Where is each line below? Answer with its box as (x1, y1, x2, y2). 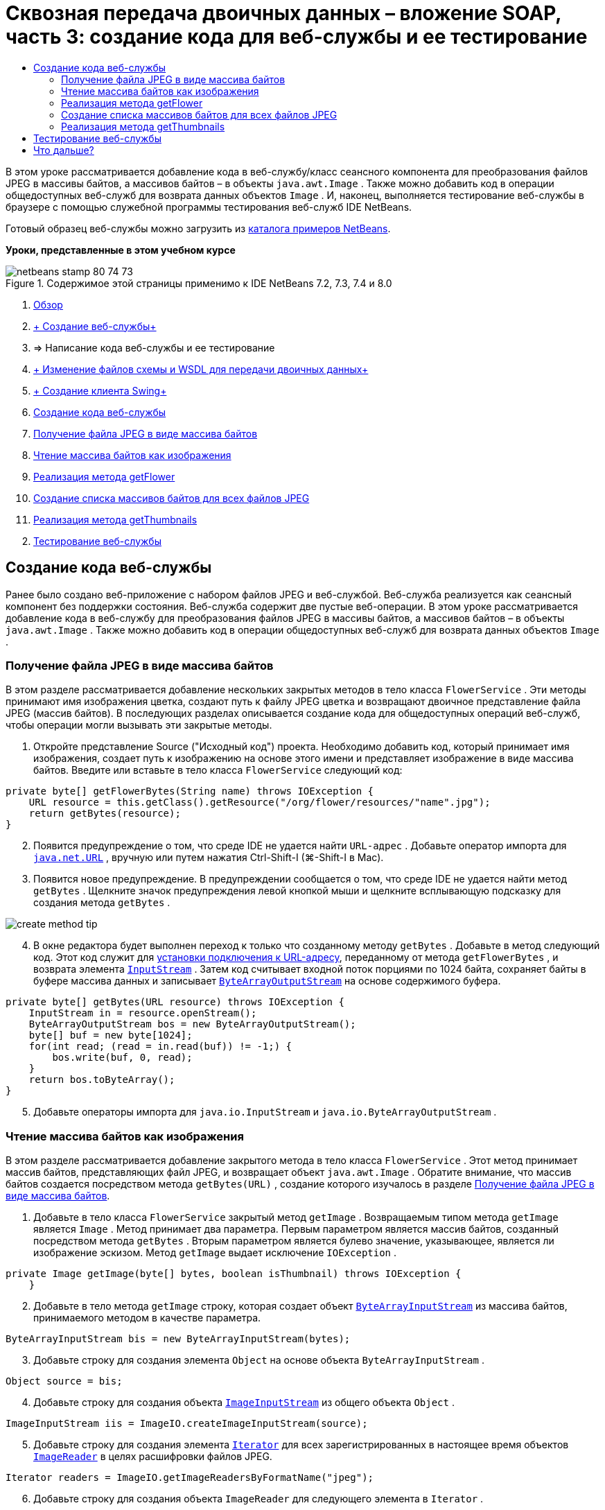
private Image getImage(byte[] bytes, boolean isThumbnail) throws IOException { (6, 1268, 462, 1280)
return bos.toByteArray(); (28, 1074, 175, 1086)
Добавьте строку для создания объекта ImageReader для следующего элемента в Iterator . (33, 1493, 484, 1505)
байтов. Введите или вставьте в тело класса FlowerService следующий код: (33, 764, 403, 776)
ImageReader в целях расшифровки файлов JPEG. (33, 1450, 272, 1463)
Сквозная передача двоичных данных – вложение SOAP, (6, 1, 561, 25)
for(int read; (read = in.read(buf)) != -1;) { (28, 1041, 292, 1052)
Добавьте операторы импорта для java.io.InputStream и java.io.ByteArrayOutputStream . (33, 1106, 497, 1118)
